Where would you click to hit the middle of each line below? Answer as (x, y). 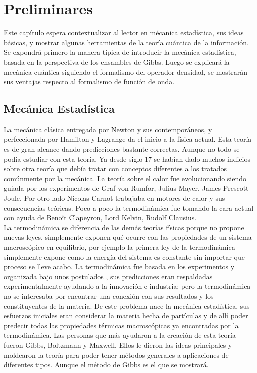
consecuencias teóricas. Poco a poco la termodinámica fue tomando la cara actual (129, 208)
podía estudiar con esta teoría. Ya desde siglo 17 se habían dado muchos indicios (127, 158)
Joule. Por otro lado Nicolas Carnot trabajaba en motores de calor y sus (115, 198)
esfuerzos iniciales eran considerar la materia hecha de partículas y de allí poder (126, 316)
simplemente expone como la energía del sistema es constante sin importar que (124, 257)
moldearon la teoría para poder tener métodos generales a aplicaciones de (116, 355)
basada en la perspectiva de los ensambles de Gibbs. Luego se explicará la (117, 61)
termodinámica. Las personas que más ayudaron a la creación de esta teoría (120, 335)
